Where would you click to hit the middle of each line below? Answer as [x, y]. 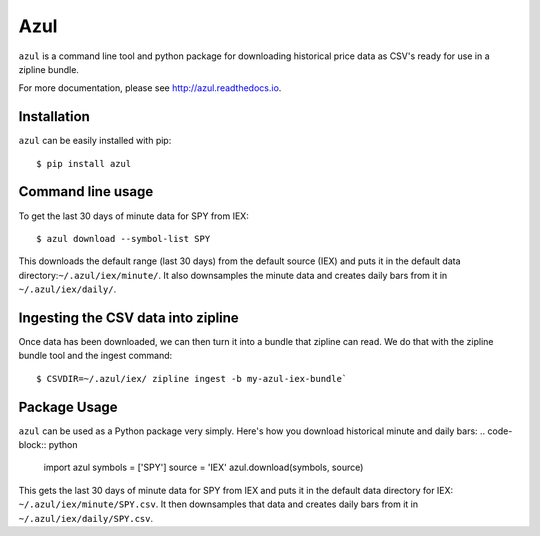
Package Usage [68, 406]
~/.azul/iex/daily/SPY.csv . [86, 518]
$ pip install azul [84, 163]
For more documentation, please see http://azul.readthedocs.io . [150, 88]
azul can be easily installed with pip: [95, 141]
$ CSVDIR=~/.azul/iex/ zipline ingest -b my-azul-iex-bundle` [192, 378]
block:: [32, 445]
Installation [54, 116]
